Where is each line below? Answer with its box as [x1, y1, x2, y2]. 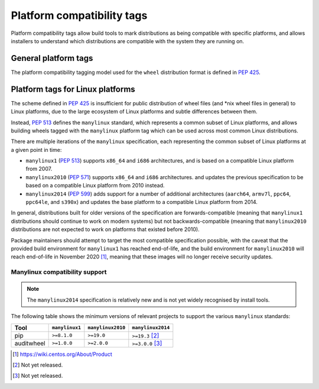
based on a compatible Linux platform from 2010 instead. [25, 182, 165, 189]
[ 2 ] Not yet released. [12, 361, 63, 368]
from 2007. [25, 166, 53, 173]
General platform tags [11, 53, 93, 63]
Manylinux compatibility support [11, 268, 107, 276]
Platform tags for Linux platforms [11, 84, 135, 94]
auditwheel [14, 339, 45, 347]
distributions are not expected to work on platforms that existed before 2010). [11, 226, 200, 233]
